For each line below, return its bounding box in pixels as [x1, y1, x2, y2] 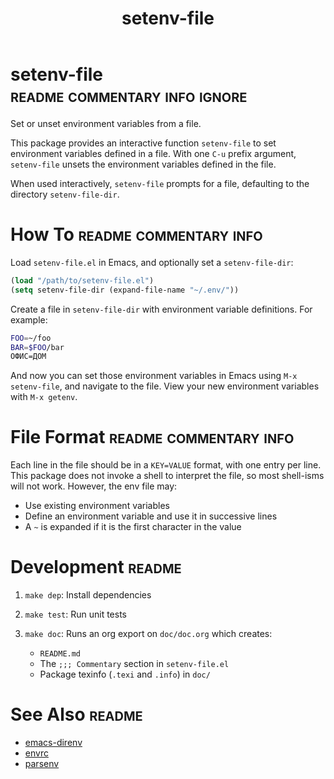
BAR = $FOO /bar [10, 342, 65, 352]
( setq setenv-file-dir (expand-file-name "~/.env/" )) [10, 285, 240, 295]
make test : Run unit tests [24, 608, 127, 621]
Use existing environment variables [24, 500, 170, 512]
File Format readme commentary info [10, 426, 295, 449]
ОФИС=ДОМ [10, 352, 47, 362]
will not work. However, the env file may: [10, 480, 178, 492]
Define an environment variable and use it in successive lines [24, 510, 278, 522]
